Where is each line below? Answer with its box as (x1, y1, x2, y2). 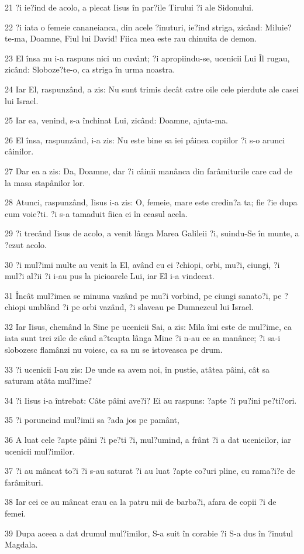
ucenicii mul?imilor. (5, 445, 75, 457)
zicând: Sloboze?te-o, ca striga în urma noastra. (5, 63, 175, 75)
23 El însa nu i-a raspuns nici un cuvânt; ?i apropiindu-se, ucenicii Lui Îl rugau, (5, 51, 290, 64)
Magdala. (5, 538, 38, 550)
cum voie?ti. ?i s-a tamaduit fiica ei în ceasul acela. (5, 207, 188, 219)
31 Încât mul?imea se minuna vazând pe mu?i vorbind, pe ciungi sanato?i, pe (5, 289, 282, 301)
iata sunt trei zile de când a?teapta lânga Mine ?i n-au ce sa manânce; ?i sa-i (5, 332, 281, 344)
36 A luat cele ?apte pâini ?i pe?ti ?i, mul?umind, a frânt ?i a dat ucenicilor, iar (5, 433, 291, 446)
